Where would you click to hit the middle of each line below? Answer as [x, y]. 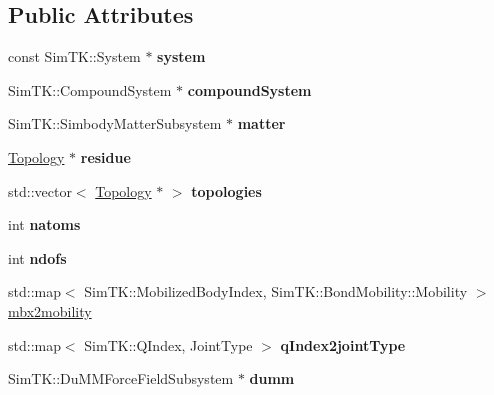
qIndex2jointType [343, 344]
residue [105, 156]
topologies [226, 190]
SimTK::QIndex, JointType [168, 344]
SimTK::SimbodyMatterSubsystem [115, 123]
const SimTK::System [74, 56]
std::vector [40, 190]
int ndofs [37, 257]
